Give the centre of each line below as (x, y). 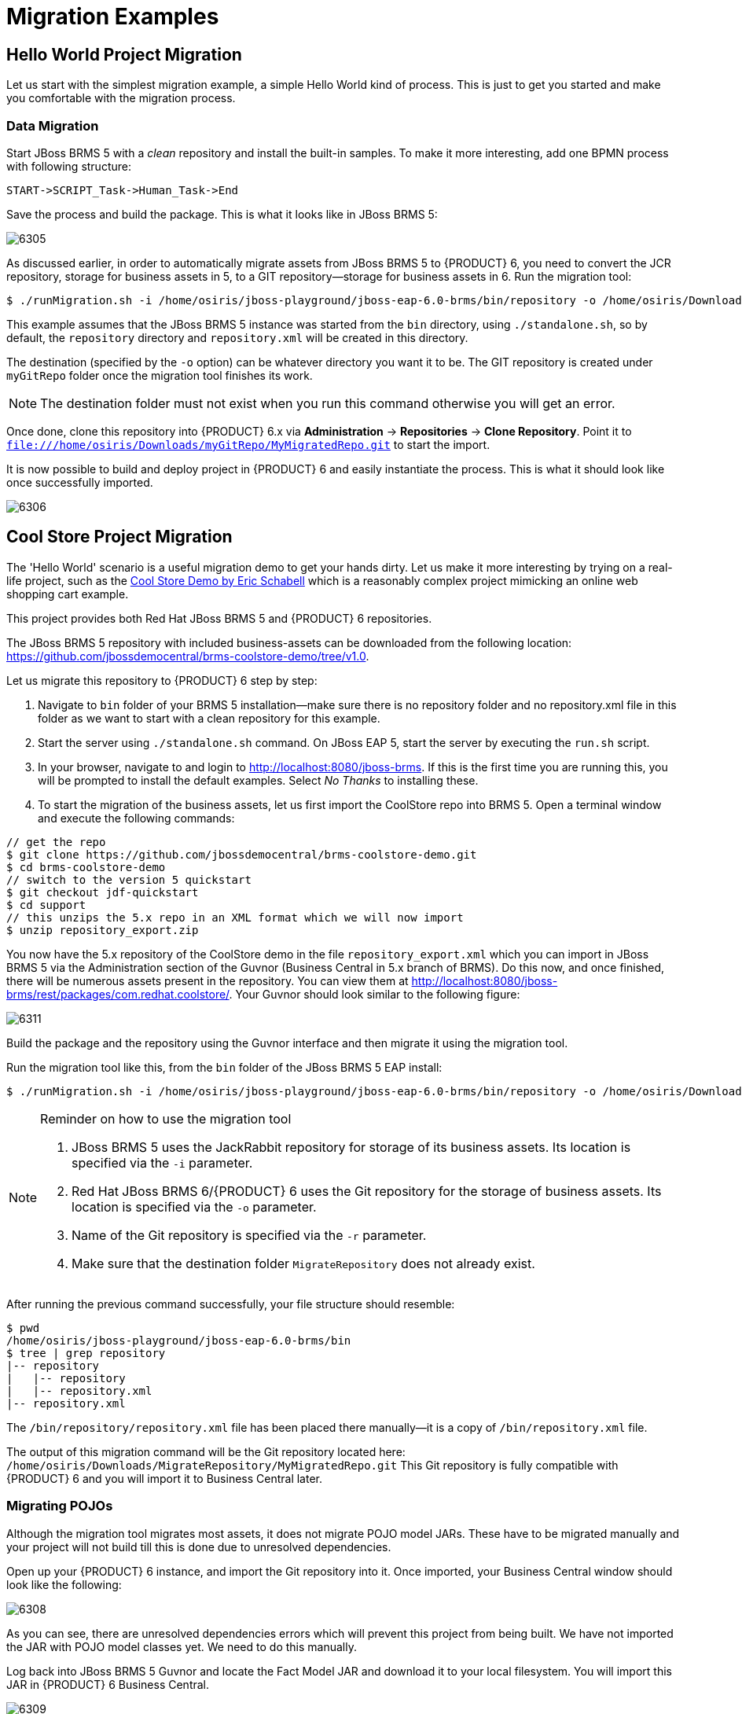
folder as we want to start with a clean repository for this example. (209, 718)
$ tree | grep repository (86, 1353)
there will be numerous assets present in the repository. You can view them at (208, 980)
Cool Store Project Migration (119, 537)
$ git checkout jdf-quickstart (103, 892)
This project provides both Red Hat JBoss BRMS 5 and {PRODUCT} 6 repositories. (219, 618)
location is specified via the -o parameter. (194, 1206)
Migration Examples (113, 17)
